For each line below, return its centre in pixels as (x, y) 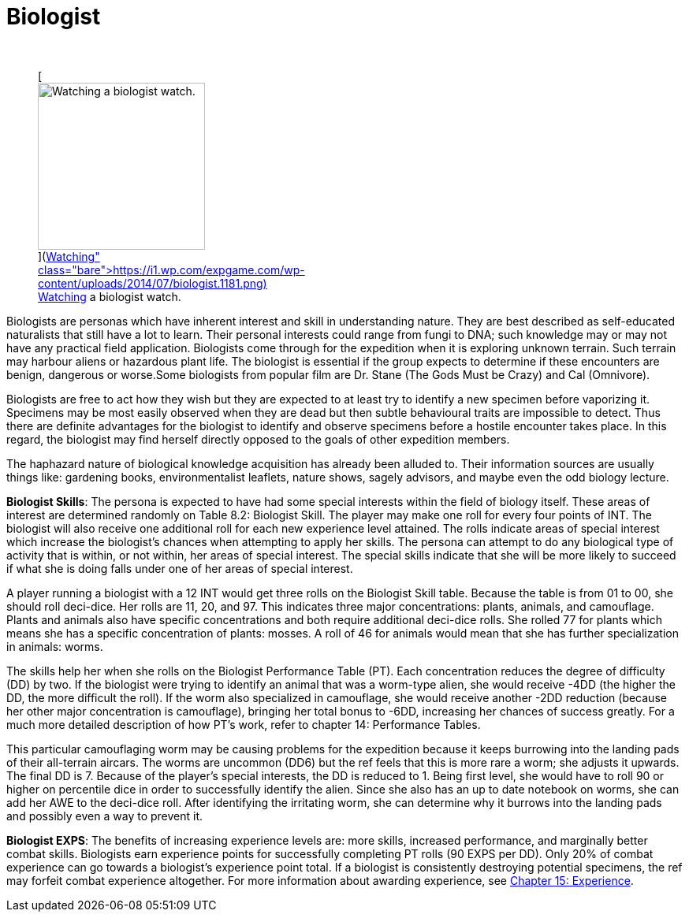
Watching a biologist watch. (110, 296)
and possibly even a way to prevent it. (105, 816)
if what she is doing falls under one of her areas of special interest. (180, 568)
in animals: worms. (55, 646)
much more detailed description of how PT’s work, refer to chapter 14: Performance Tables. (244, 724)
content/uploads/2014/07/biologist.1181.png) (153, 283)
